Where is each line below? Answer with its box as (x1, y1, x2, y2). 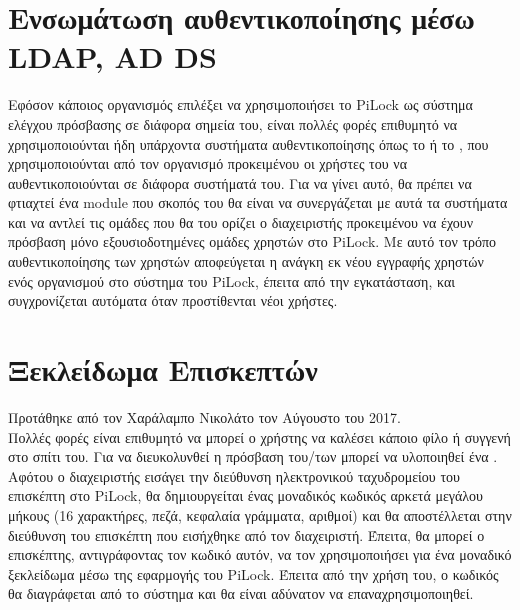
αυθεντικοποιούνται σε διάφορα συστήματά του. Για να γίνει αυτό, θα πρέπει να (8, 172, 472, 193)
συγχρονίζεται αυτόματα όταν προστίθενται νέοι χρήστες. (8, 290, 338, 311)
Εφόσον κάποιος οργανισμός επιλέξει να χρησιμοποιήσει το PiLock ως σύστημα (8, 94, 473, 115)
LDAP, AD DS (8, 36, 217, 77)
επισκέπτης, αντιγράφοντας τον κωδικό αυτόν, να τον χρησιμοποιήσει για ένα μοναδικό (8, 544, 512, 565)
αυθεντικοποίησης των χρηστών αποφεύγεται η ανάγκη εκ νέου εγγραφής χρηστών (8, 251, 484, 272)
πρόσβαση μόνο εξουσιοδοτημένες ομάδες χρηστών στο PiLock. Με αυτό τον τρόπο (8, 231, 497, 252)
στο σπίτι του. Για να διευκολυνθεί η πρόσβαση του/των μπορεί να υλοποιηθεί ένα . (8, 446, 498, 467)
